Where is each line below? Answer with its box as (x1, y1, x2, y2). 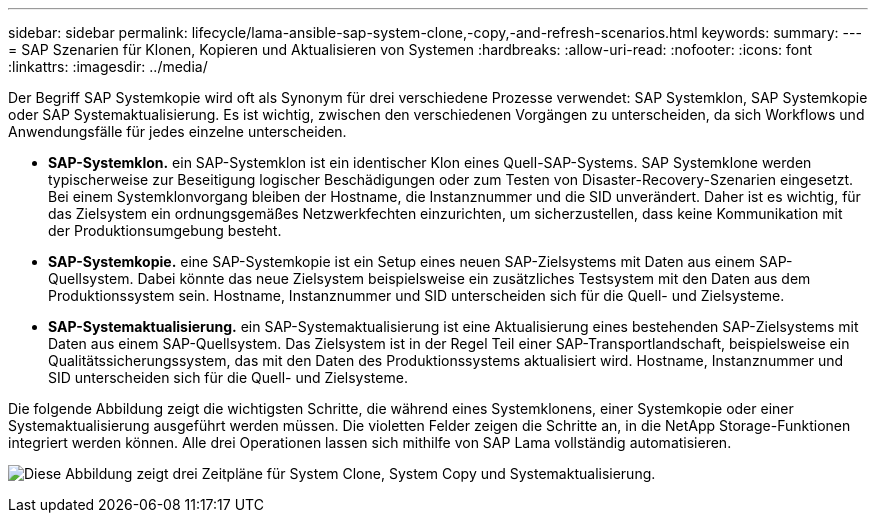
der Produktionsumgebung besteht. (48, 222, 282, 239)
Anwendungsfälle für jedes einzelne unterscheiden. (8, 123, 347, 140)
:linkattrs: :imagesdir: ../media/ (8, 58, 208, 75)
